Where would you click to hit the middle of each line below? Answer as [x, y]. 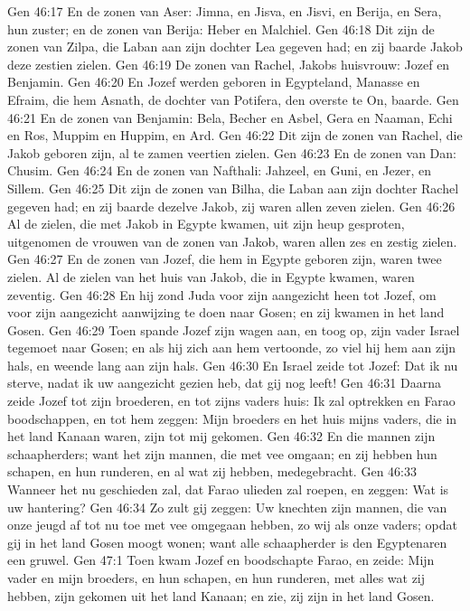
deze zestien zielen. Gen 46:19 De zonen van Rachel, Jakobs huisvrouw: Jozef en [229, 64]
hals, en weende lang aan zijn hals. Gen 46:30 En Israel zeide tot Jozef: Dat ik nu [233, 365]
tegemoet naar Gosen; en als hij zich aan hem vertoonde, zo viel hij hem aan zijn [232, 348]
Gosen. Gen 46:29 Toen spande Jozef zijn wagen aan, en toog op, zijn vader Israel [234, 329]
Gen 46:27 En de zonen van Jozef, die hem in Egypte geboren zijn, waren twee [225, 259]
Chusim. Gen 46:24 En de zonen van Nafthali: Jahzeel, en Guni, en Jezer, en [220, 170]
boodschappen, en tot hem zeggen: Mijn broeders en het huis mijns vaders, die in [232, 418]
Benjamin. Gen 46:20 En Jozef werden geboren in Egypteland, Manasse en [214, 82]
